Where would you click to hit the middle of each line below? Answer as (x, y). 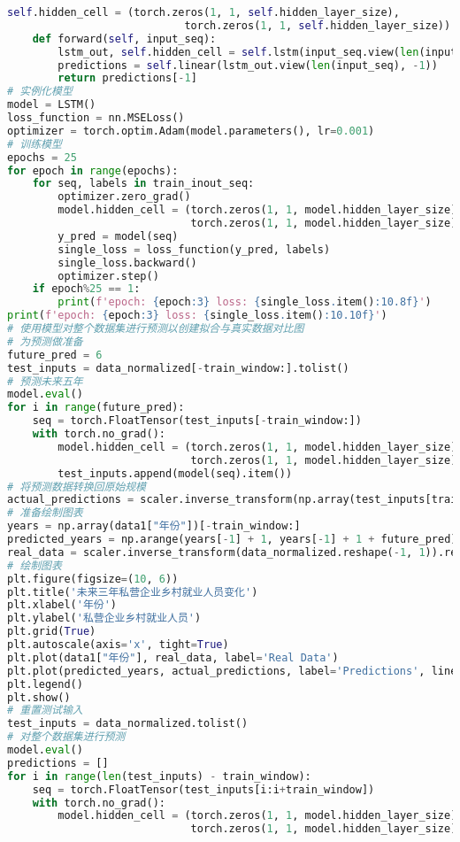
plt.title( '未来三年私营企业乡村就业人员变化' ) (133, 592)
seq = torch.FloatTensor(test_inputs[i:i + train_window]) (203, 789)
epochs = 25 (42, 157)
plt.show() (39, 697)
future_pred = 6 (55, 355)
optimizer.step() (108, 276)
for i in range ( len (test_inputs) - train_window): (159, 776)
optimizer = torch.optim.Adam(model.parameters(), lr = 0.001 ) (191, 131)
